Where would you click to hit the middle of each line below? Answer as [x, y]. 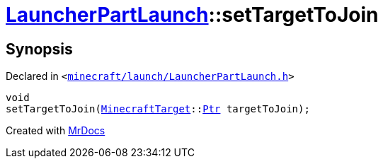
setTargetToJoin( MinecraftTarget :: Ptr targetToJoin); [158, 109]
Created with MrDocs [56, 131]
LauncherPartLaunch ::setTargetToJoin [192, 15]
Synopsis [39, 49]
